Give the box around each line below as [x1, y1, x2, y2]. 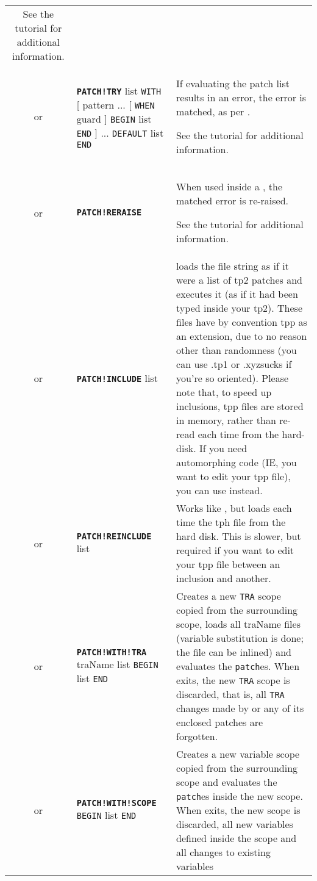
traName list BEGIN [76, 656, 158, 671]
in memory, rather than [176, 413, 276, 427]
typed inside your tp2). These [176, 301, 302, 315]
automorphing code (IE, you [176, 455, 297, 469]
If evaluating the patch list [176, 76, 290, 90]
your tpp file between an [176, 557, 280, 571]
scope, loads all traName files [176, 617, 301, 631]
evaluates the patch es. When [176, 659, 300, 673]
